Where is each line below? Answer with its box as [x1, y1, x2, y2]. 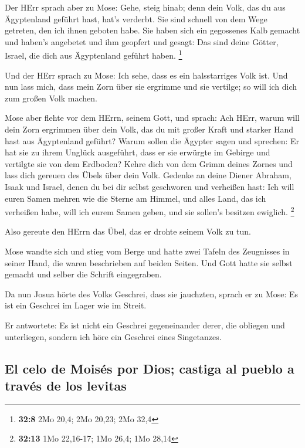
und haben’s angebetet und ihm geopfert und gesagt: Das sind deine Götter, [5, 35, 279, 47]
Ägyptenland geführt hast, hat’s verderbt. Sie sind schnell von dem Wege [5, 12, 267, 25]
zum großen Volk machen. [5, 91, 97, 104]
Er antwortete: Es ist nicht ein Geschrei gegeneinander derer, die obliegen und [5, 318, 285, 331]
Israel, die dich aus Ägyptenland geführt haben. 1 [5, 47, 182, 62]
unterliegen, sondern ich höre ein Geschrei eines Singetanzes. [5, 330, 222, 342]
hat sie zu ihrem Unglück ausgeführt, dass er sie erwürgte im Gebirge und [5, 146, 270, 158]
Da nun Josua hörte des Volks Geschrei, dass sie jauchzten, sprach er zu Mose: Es [5, 287, 299, 300]
